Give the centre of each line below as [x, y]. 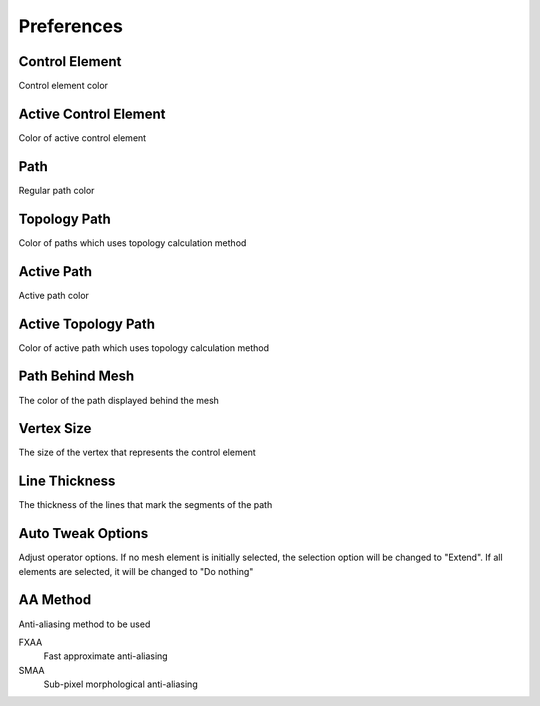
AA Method [55, 600]
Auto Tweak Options [83, 533]
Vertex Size [55, 428]
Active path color [54, 295]
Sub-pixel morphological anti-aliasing [121, 684]
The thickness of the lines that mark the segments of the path [145, 505]
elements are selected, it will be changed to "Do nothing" [136, 571]
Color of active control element [82, 137]
